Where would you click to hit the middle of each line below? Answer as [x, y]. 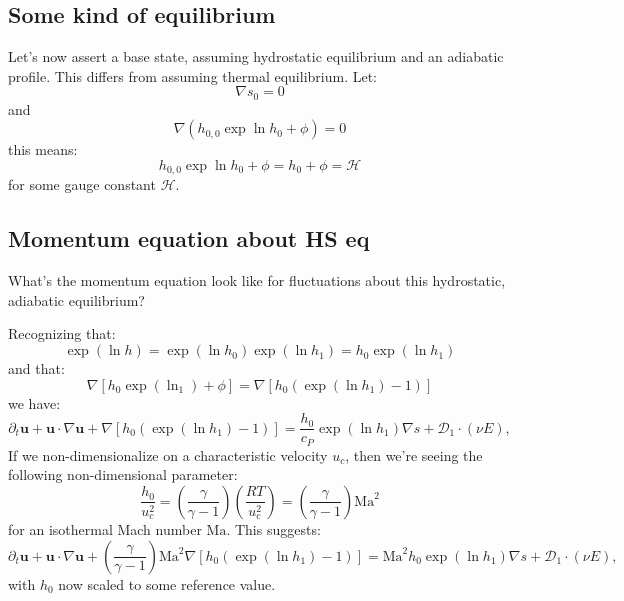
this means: [43, 149]
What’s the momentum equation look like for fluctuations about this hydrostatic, [257, 280]
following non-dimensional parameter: [123, 474]
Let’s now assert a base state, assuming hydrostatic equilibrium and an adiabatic [256, 56]
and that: [36, 368]
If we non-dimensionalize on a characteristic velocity [168, 454]
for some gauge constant [82, 184]
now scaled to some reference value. [167, 583]
